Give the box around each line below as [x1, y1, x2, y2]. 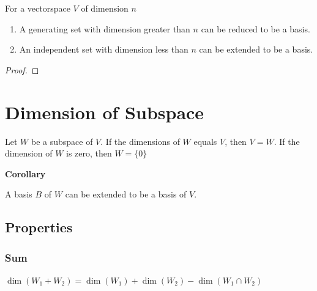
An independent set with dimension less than [19, 43, 188, 56]
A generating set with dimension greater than [19, 22, 190, 35]
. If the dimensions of [100, 134, 180, 147]
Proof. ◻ [5, 63, 39, 76]
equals [193, 134, 217, 147]
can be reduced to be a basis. [201, 22, 310, 35]
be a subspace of [31, 134, 93, 147]
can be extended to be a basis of [65, 188, 187, 201]
